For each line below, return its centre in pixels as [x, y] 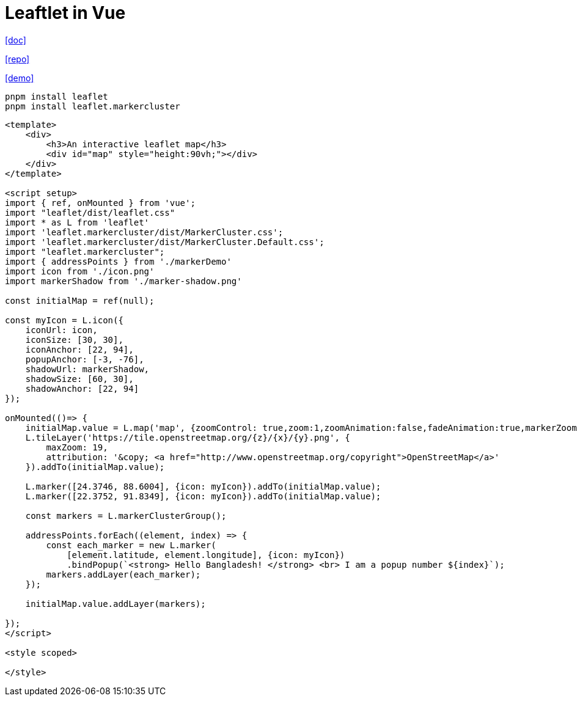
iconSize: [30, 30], [74, 339]
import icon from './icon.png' [80, 271]
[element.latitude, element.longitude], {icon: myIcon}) [206, 555]
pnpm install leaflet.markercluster [93, 106]
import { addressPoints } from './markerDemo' [118, 261]
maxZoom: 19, [77, 447]
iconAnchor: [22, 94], [79, 349]
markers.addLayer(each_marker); [123, 574]
